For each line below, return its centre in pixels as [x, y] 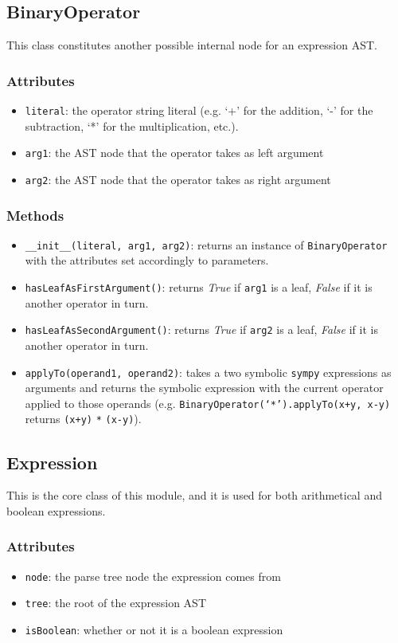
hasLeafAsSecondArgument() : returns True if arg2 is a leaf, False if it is [201, 329]
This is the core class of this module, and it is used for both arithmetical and [194, 495]
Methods [35, 215]
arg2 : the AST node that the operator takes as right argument [178, 179]
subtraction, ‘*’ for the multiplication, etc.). [132, 125]
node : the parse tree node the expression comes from [153, 576]
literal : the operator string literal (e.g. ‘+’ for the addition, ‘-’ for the [199, 110]
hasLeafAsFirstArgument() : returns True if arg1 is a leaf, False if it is [199, 287]
